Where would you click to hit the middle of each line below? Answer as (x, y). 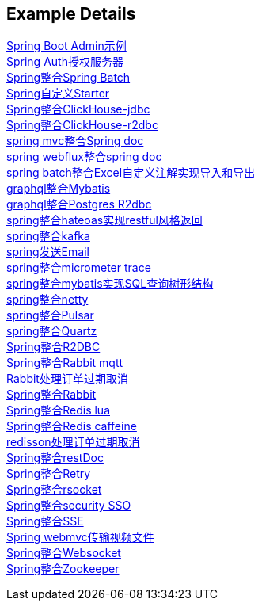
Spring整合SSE (45, 521)
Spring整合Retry (49, 474)
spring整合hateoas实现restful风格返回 (104, 220)
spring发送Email (48, 252)
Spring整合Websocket (64, 553)
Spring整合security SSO (69, 506)
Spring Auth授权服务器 (65, 62)
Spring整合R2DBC (53, 347)
